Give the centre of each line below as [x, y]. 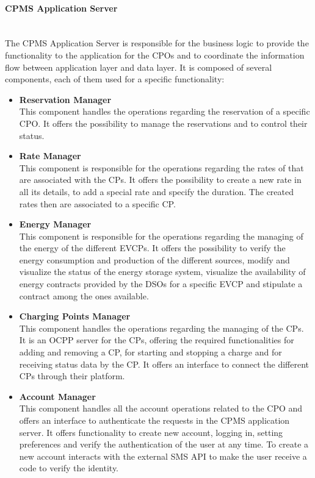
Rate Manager [50, 156]
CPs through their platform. [72, 376]
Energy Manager [55, 224]
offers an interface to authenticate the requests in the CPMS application [154, 420]
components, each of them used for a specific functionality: [115, 79]
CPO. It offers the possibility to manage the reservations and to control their [163, 123]
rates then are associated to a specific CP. [97, 203]
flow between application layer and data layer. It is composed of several [139, 67]
